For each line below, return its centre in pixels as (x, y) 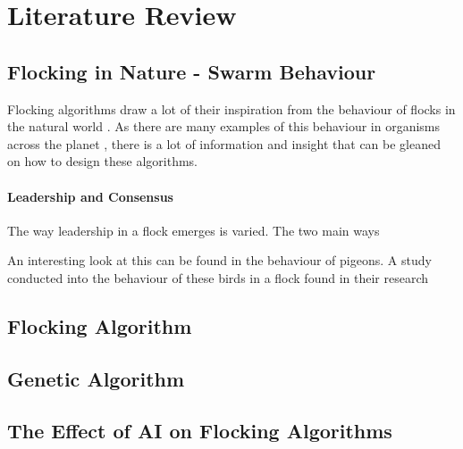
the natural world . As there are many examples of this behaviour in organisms (224, 126)
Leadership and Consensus (90, 196)
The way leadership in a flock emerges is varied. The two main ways (194, 230)
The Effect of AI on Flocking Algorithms (200, 431)
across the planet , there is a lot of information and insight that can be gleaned (224, 143)
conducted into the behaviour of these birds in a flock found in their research (218, 277)
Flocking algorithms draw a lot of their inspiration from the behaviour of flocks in (231, 108)
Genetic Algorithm (96, 378)
